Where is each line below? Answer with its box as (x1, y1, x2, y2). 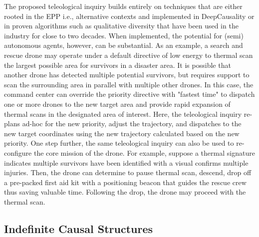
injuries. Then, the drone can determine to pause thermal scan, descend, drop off (4, 167, 252, 178)
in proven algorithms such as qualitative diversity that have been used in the (4, 20, 239, 31)
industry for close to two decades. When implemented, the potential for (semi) (4, 30, 244, 40)
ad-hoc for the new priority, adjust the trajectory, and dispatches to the (22, 118, 242, 129)
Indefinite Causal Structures (4, 221, 153, 236)
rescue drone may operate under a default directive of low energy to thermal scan (4, 49, 253, 60)
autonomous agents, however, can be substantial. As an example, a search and (4, 40, 243, 50)
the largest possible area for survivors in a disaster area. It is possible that (4, 59, 231, 70)
